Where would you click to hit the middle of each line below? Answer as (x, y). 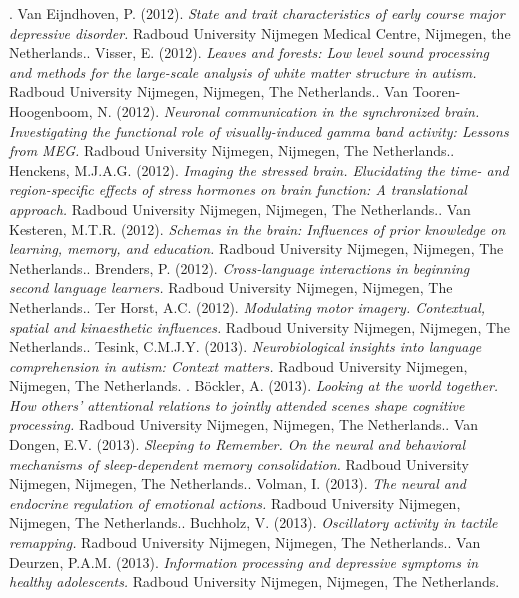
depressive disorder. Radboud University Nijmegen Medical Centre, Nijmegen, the (260, 32)
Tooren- (436, 91)
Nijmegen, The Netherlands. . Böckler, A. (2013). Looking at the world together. (254, 385)
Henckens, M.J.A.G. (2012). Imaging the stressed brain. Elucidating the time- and (259, 169)
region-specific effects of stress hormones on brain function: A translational (238, 189)
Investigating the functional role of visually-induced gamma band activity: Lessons (259, 130)
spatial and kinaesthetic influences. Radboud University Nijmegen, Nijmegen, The (260, 326)
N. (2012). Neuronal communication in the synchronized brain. (288, 110)
